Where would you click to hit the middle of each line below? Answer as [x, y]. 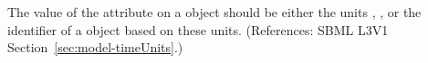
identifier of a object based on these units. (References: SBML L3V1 [198, 29]
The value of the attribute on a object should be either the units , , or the [214, 12]
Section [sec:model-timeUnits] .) [95, 47]
